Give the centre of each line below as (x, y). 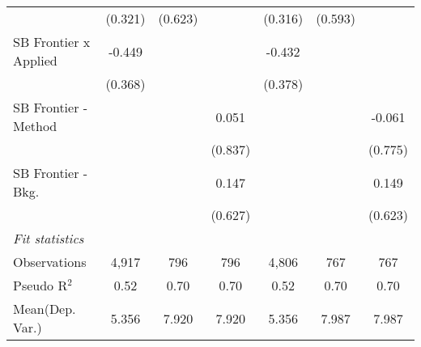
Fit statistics (49, 238)
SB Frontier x (52, 42)
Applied (35, 60)
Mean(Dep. (45, 309)
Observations (50, 262)
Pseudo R (40, 285)
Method (35, 126)
